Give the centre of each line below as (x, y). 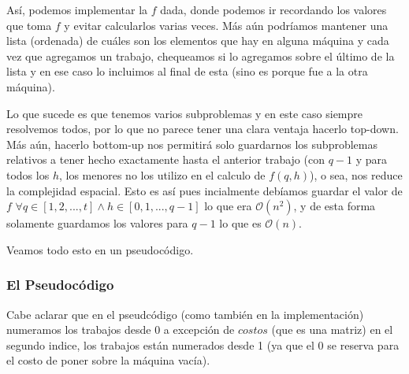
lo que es (240, 223)
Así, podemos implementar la (77, 9)
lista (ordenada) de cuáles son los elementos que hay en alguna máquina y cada (198, 41)
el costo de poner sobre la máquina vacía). (108, 360)
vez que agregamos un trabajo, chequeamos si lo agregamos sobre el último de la (201, 56)
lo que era (228, 206)
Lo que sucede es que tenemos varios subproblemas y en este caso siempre (185, 113)
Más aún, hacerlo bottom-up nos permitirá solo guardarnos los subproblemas (192, 144)
